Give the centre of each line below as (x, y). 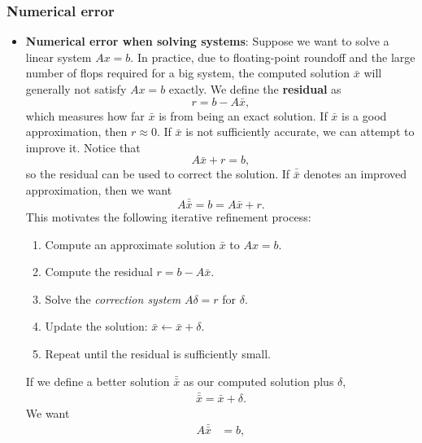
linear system (59, 57)
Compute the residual (99, 272)
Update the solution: (96, 326)
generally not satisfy (76, 89)
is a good (364, 115)
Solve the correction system (113, 298)
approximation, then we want (99, 189)
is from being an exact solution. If (243, 115)
